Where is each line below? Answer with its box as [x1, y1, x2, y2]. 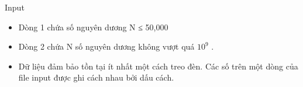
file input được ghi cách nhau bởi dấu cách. [18, 71, 174, 83]
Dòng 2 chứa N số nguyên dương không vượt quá [18, 40, 195, 53]
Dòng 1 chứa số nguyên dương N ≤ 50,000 [18, 20, 168, 33]
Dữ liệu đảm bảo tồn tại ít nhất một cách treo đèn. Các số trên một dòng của [18, 60, 298, 72]
